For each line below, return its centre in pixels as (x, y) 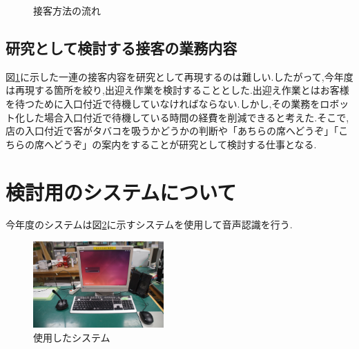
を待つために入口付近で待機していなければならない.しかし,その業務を (163, 103)
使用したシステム (72, 337)
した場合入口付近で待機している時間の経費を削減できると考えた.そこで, (187, 117)
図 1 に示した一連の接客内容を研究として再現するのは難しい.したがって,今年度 (179, 76)
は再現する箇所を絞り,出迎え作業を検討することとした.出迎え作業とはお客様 (177, 90)
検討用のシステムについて (121, 191)
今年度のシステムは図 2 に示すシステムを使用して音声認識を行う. (149, 225)
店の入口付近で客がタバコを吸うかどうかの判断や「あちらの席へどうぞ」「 (172, 131)
